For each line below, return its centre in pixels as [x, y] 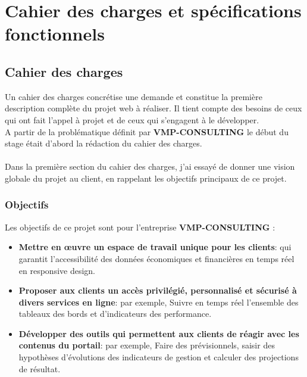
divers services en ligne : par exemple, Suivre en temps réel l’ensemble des [159, 302]
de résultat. [40, 368]
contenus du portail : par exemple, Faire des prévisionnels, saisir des [147, 345]
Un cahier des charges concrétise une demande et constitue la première [134, 96]
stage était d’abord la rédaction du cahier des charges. [104, 143]
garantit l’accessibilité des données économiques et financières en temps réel [156, 258]
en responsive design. [57, 270]
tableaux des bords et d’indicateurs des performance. [115, 314]
